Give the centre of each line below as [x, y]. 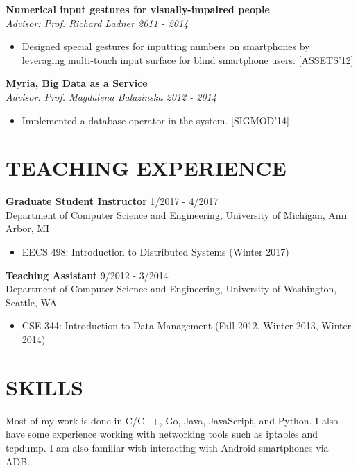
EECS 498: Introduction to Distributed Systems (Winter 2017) [155, 252]
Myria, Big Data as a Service [77, 83]
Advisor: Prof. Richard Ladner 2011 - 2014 [97, 23]
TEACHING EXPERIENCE [146, 168]
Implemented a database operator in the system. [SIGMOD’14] [156, 120]
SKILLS [44, 387]
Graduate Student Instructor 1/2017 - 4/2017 [112, 201]
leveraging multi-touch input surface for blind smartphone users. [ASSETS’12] [188, 59]
